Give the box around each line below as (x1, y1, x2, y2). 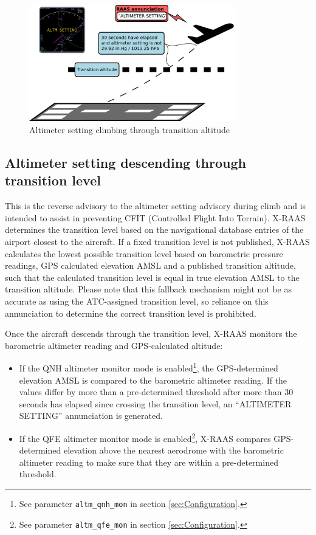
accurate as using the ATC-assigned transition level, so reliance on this (5, 294, 269, 307)
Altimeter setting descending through (5, 153, 246, 172)
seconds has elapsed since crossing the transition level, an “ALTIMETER (19, 397, 292, 410)
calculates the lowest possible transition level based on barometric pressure (5, 247, 283, 260)
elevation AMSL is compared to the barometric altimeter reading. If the (19, 373, 287, 386)
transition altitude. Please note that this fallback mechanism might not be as (5, 283, 292, 295)
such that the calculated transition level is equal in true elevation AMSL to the (5, 271, 300, 283)
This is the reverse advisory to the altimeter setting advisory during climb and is (5, 199, 306, 212)
